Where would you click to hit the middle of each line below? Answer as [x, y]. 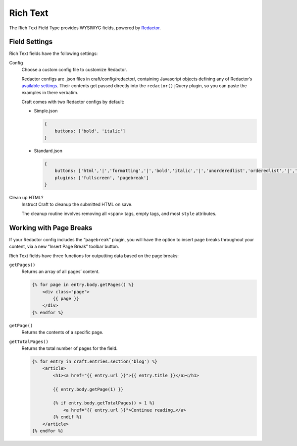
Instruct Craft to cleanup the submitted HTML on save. [77, 204]
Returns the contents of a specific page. [62, 333]
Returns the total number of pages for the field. [70, 348]
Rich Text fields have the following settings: [53, 54]
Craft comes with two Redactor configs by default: [73, 102]
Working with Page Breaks [51, 228]
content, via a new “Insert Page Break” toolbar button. [64, 247]
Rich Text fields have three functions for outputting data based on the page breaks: [94, 256]
